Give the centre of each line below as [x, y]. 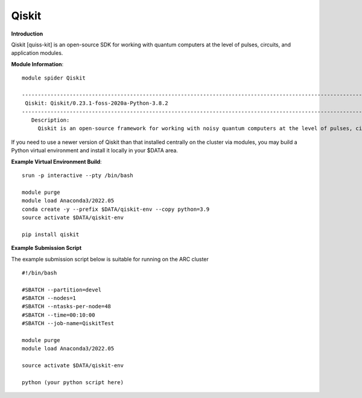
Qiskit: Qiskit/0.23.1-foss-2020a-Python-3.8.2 [97, 103]
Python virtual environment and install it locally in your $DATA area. [94, 151]
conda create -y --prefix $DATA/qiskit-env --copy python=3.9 [116, 209]
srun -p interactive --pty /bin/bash [78, 176]
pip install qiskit [51, 234]
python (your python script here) [73, 382]
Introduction [27, 34]
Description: [50, 120]
